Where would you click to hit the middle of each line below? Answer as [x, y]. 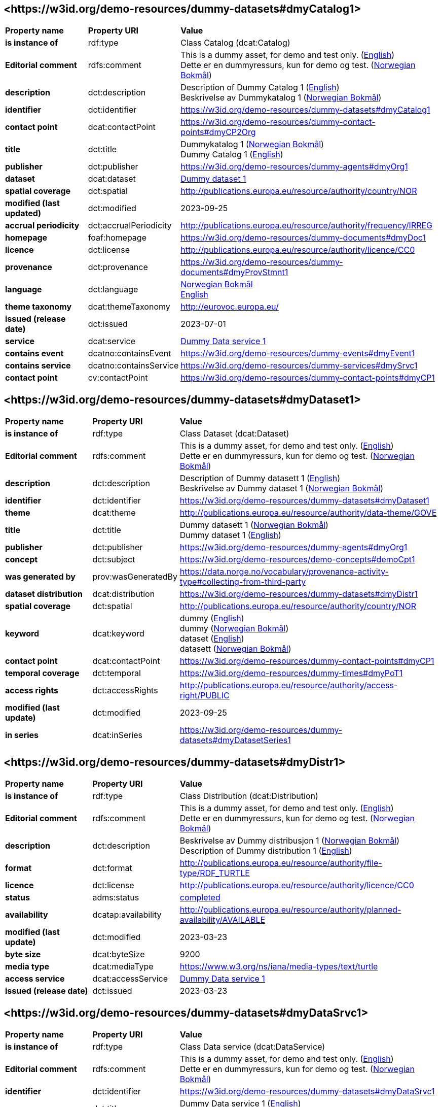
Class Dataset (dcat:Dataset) [234, 434]
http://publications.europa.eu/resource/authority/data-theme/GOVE [308, 513]
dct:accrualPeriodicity [130, 226]
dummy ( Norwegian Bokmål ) [234, 629]
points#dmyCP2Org [218, 132]
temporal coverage [42, 673]
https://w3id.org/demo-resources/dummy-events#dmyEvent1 [298, 354]
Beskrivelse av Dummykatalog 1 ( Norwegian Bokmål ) [281, 98]
